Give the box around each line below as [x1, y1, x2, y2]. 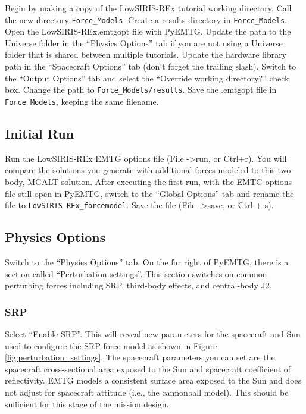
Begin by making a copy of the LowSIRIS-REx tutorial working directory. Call [5, 2, 292, 14]
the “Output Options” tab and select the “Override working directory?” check [5, 71, 289, 84]
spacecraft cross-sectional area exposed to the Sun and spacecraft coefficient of [5, 362, 291, 375]
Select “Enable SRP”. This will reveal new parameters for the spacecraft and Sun [5, 327, 301, 340]
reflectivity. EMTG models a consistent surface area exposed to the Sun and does [5, 374, 302, 387]
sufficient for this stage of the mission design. [5, 397, 169, 410]
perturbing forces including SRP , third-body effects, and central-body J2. [5, 279, 272, 291]
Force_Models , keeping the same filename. [5, 95, 159, 107]
